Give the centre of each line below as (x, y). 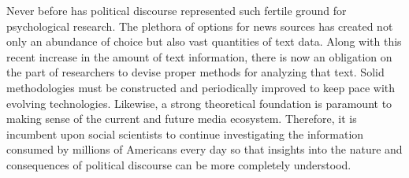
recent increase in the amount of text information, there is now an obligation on (199, 56)
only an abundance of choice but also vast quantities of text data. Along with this (204, 41)
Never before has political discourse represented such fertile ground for (177, 10)
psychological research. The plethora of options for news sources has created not (200, 26)
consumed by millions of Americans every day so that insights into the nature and (204, 149)
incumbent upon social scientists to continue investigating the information (185, 133)
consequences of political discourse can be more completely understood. (179, 164)
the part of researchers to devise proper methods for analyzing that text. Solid (195, 72)
